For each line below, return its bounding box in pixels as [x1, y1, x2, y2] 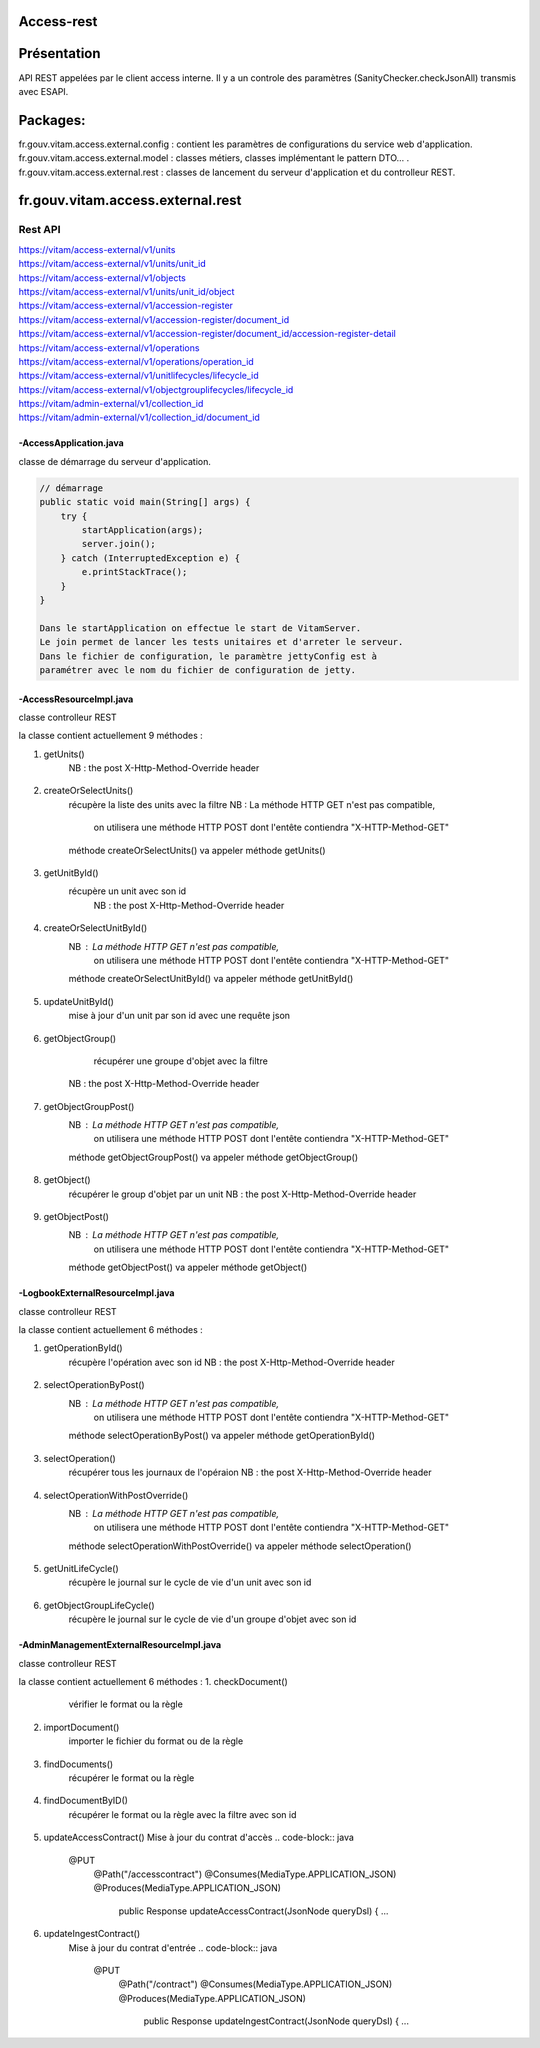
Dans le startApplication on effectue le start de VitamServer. [39, 622, 362, 634]
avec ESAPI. [18, 85, 69, 97]
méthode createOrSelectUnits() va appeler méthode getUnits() [68, 844, 326, 856]
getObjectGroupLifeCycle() [43, 1599, 155, 1611]
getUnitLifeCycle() [43, 1563, 119, 1575]
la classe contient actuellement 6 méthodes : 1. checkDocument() [18, 1676, 289, 1688]
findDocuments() [43, 1758, 114, 1770]
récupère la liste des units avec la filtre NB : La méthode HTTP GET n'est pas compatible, [68, 798, 435, 810]
